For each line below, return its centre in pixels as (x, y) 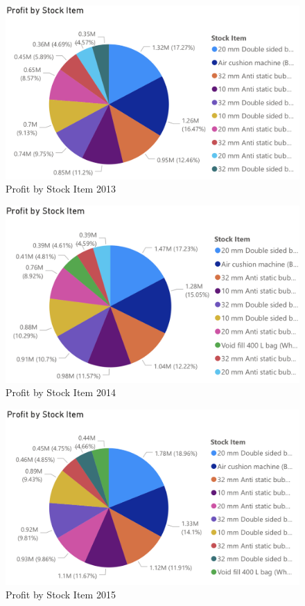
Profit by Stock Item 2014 (61, 392)
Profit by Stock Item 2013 (61, 189)
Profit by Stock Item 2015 (61, 595)
